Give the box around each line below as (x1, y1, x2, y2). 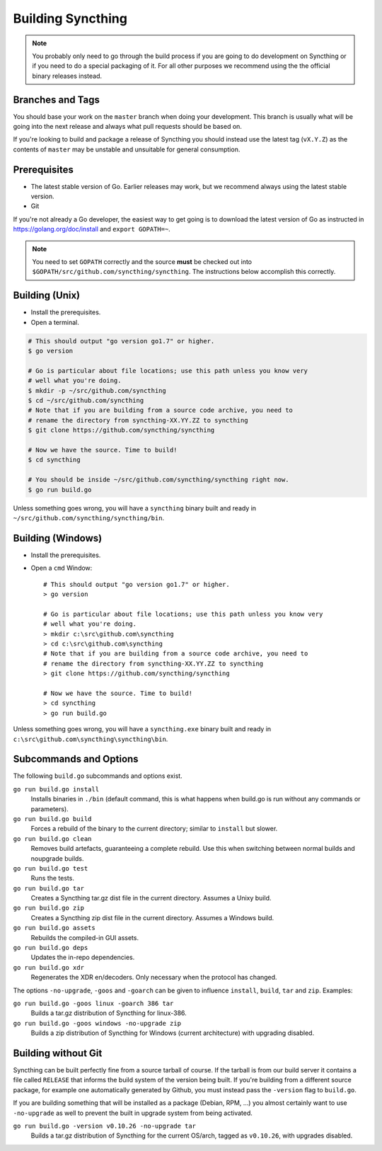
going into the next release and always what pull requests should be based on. (13, 122, 242, 131)
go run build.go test (13, 864, 88, 872)
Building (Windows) (13, 532, 103, 544)
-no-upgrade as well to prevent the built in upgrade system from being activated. (13, 1109, 253, 1117)
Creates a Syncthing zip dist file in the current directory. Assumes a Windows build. (30, 913, 274, 922)
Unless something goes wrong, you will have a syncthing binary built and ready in (13, 503, 257, 512)
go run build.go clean (13, 835, 92, 842)
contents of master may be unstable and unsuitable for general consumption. (13, 145, 241, 154)
